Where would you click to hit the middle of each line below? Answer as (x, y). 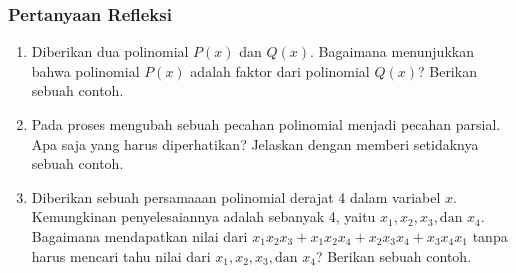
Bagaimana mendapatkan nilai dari (139, 235)
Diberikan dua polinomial (110, 51)
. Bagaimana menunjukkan (392, 51)
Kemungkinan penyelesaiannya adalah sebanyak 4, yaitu (203, 216)
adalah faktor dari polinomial (280, 70)
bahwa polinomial (85, 70)
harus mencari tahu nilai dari (121, 255)
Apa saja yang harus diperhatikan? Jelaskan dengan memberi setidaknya (255, 143)
